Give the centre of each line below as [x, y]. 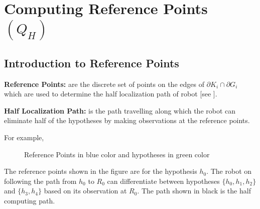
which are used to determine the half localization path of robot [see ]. [111, 94]
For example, [24, 137]
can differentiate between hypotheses [163, 181]
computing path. [30, 200]
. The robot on [229, 171]
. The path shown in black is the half [194, 191]
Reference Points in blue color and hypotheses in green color [117, 154]
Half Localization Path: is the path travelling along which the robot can [120, 110]
